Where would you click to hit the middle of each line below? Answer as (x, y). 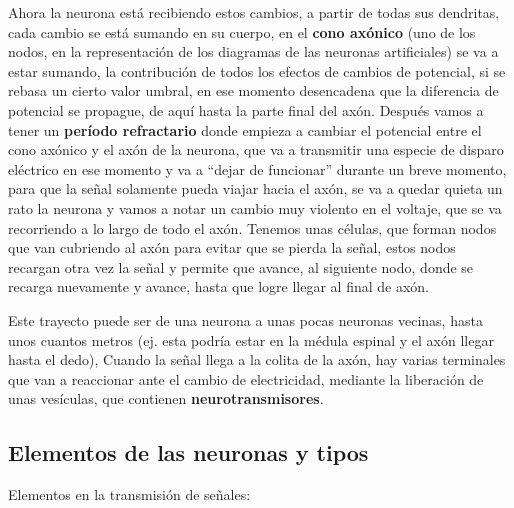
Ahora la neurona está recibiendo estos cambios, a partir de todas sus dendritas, (254, 12)
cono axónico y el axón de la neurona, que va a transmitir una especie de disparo (256, 149)
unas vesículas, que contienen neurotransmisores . (166, 398)
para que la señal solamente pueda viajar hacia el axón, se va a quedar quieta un (255, 188)
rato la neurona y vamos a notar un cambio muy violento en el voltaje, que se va (255, 207)
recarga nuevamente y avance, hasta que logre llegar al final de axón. (218, 286)
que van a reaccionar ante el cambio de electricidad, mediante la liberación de (246, 378)
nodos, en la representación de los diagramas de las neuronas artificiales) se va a (253, 51)
